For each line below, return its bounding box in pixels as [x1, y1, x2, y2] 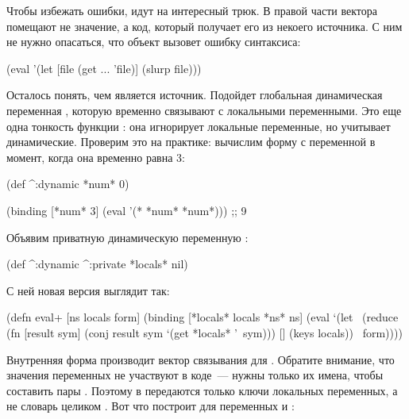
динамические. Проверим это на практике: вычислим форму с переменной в [6, 133, 376, 150]
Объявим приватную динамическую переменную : [6, 229, 249, 245]
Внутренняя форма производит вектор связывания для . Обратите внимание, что [6, 351, 395, 367]
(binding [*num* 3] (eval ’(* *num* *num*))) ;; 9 [6, 202, 247, 218]
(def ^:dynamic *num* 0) [6, 175, 129, 192]
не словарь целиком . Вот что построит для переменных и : [6, 398, 295, 414]
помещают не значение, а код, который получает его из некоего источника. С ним [6, 17, 403, 34]
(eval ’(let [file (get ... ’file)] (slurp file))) [6, 60, 202, 76]
